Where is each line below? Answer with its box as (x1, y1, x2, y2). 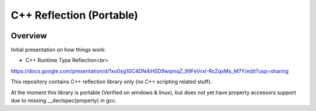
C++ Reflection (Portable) (11, 9, 139, 22)
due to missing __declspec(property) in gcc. (11, 97, 117, 104)
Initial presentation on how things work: (11, 46, 106, 53)
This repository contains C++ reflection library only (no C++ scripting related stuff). (11, 78, 212, 85)
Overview (11, 31, 47, 41)
